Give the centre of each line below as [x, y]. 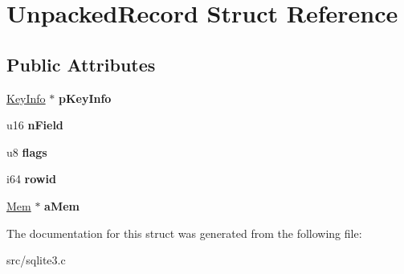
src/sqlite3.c [36, 260]
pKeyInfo [85, 98]
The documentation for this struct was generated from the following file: [184, 233]
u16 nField [35, 125]
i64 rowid [31, 179]
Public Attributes [81, 64]
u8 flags [27, 151]
